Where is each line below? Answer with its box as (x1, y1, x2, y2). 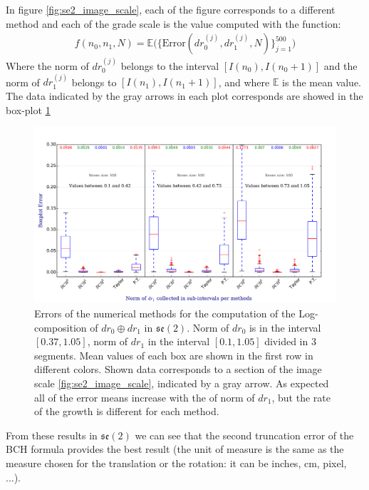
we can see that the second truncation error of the (135, 427, 354, 442)
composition (34, 320, 87, 335)
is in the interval (249, 320, 321, 335)
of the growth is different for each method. (34, 404, 219, 419)
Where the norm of (6, 58, 89, 73)
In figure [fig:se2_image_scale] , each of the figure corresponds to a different (6, 2, 336, 16)
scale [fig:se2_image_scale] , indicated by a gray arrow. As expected (34, 375, 329, 390)
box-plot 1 (6, 102, 51, 117)
